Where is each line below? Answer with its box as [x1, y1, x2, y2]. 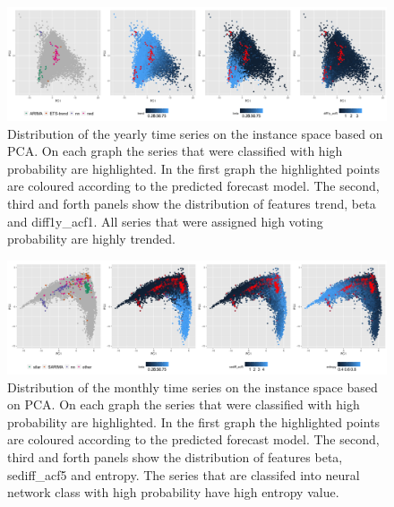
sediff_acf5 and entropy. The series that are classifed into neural [7, 465, 360, 484]
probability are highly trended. [7, 229, 176, 248]
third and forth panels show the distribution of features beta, [7, 447, 343, 466]
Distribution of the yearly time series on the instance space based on [7, 124, 383, 142]
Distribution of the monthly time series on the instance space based [7, 377, 378, 396]
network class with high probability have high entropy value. [7, 483, 339, 502]
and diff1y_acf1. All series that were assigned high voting [7, 211, 323, 230]
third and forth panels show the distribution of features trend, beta [7, 194, 376, 213]
